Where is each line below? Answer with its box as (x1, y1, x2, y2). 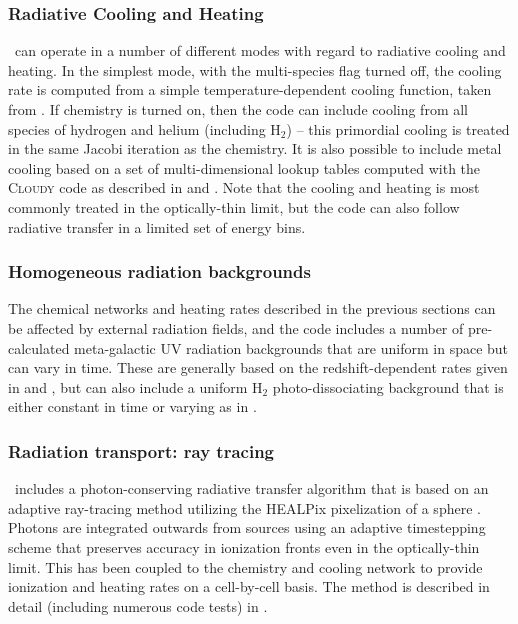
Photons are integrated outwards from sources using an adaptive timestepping (8, 517, 486, 538)
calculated (8, 337, 70, 358)
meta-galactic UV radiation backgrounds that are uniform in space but (74, 337, 509, 358)
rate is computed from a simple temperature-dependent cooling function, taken (8, 79, 492, 100)
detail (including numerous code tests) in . (8, 595, 268, 616)
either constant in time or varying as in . (8, 396, 257, 417)
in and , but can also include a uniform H (8, 376, 263, 397)
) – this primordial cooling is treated (286, 118, 510, 139)
